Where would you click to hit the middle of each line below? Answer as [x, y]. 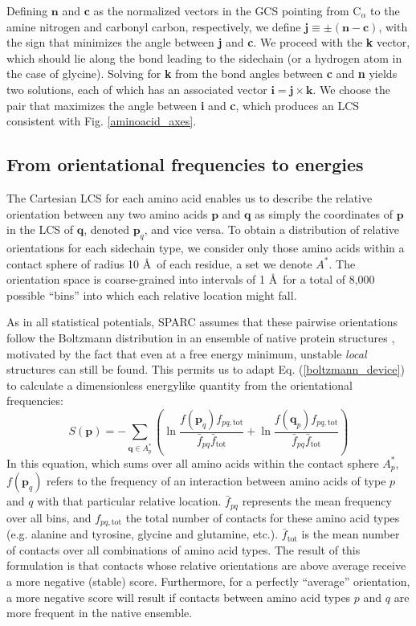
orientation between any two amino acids [107, 213]
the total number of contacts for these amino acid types [263, 517]
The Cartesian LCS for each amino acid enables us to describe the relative [190, 197]
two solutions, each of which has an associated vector [137, 89]
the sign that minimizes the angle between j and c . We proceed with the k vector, [208, 42]
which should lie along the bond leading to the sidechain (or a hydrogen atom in [204, 57]
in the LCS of [40, 229]
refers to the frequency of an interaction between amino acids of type [216, 481]
